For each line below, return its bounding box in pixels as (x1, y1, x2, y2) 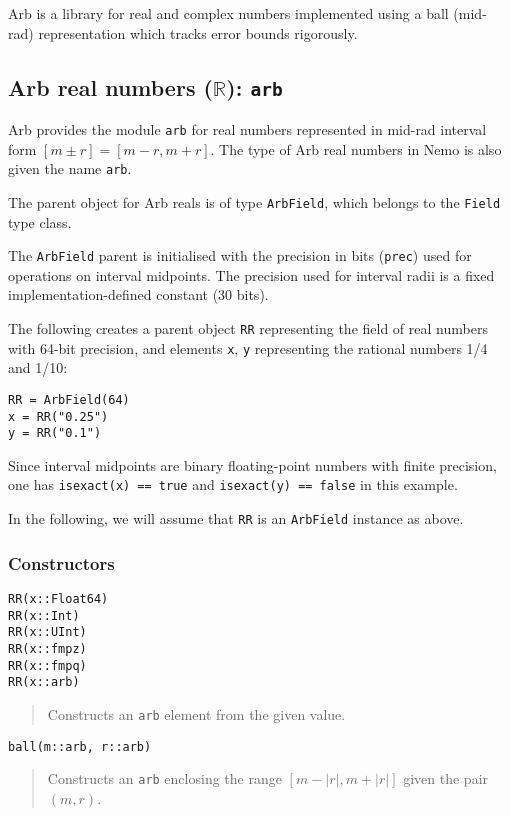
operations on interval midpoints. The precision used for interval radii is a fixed (8, 264, 495, 285)
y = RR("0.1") (8, 426, 102, 441)
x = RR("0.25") (8, 409, 109, 424)
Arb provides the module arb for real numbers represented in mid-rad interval (8, 118, 487, 139)
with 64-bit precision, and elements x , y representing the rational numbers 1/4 (8, 337, 488, 358)
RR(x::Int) (8, 608, 80, 623)
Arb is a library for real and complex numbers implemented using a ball (8, 3, 449, 23)
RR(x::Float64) (8, 591, 109, 606)
